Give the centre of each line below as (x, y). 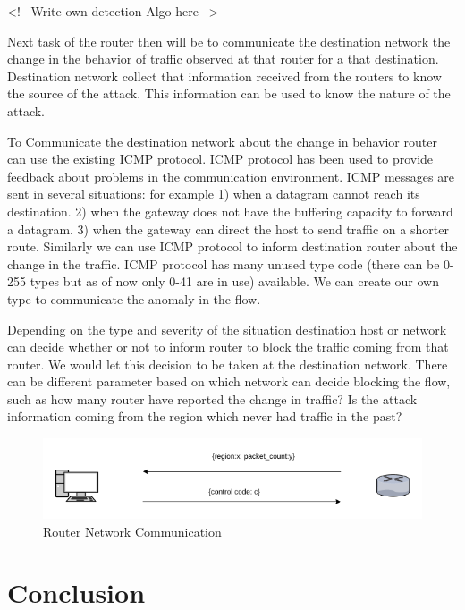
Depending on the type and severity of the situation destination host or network (227, 329)
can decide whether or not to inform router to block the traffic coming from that (228, 347)
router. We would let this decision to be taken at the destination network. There (228, 364)
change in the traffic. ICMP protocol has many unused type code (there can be (224, 263)
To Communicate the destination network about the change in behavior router (222, 141)
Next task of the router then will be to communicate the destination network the (229, 41)
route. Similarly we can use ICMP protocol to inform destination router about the (232, 246)
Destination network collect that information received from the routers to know (224, 76)
